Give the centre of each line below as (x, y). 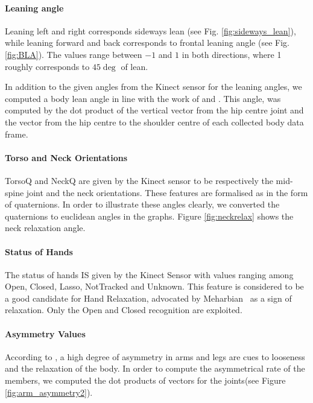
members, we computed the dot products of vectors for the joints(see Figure (145, 380)
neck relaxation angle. (45, 228)
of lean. (134, 66)
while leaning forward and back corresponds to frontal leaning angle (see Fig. (147, 43)
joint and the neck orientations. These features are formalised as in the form (167, 192)
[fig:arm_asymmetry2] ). (49, 392)
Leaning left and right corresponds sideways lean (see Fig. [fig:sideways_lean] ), (150, 30)
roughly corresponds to (47, 66)
